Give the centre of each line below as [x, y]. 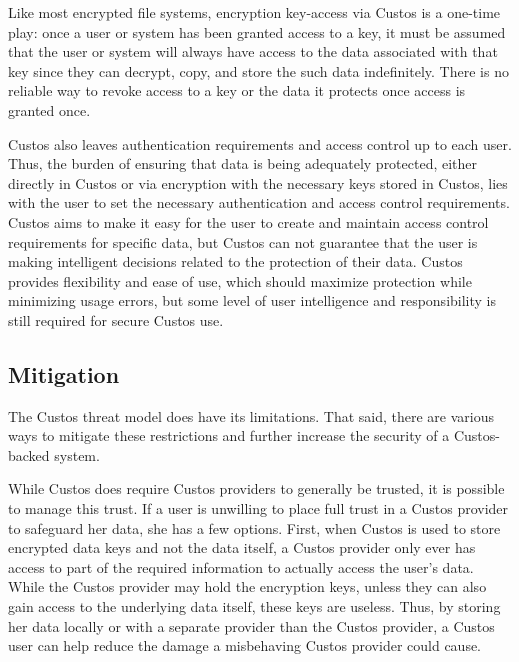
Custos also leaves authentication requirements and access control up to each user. [260, 143]
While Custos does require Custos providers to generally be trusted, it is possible [256, 488]
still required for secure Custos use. [116, 319]
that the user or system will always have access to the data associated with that [253, 51]
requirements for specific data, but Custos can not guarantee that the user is [243, 241]
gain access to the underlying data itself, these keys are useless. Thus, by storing [254, 606]
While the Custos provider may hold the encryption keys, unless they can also [247, 586]
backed [29, 454]
